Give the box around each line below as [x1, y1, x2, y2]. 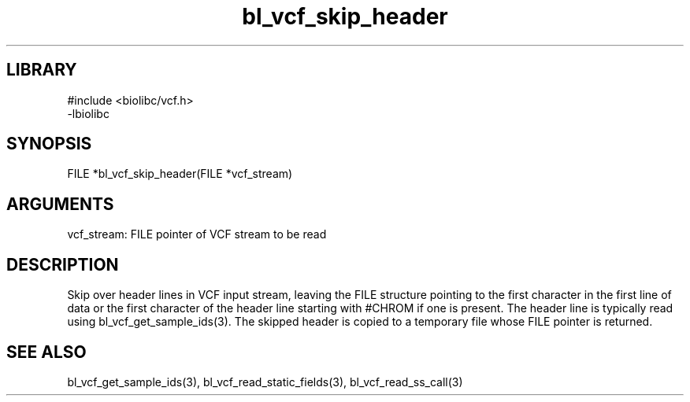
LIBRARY [6, 60, 77, 80]
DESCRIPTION [6, 254, 119, 275]
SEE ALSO [6, 341, 87, 362]
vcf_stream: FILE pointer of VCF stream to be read [67, 227, 327, 242]
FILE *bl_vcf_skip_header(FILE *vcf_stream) [67, 167, 293, 181]
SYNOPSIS [6, 134, 92, 154]
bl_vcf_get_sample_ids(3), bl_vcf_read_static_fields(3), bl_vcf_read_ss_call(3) [67, 374, 463, 389]
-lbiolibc [67, 106, 109, 120]
